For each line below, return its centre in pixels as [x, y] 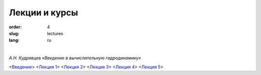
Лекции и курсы [43, 12]
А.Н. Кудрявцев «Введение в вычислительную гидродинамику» [75, 58]
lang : [14, 40]
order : [15, 27]
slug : [14, 33]
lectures [55, 33]
